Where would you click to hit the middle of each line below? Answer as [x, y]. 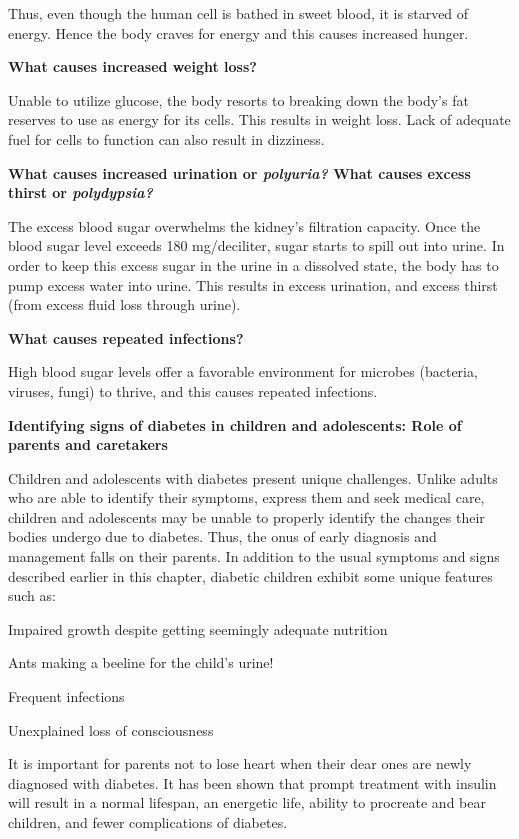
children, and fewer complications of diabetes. [148, 822]
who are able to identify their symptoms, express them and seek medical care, [246, 497]
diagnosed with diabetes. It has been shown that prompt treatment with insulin [252, 782]
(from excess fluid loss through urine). [124, 304]
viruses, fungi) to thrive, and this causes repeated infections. [193, 390]
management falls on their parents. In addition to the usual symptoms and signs [254, 556]
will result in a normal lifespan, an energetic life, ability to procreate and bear [247, 802]
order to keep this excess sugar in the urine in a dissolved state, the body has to [253, 264]
